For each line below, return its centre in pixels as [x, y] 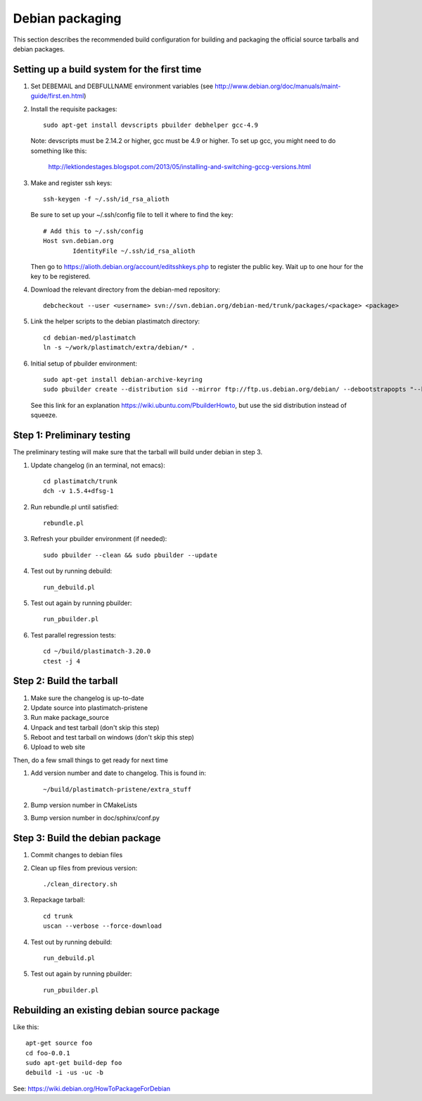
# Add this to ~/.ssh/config [93, 231]
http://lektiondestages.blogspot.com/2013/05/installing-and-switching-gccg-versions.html [180, 167]
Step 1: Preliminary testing [72, 436]
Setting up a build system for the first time [107, 69]
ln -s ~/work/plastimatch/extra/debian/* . [119, 348]
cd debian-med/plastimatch [90, 337]
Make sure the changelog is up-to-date [87, 698]
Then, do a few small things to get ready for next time [91, 760]
